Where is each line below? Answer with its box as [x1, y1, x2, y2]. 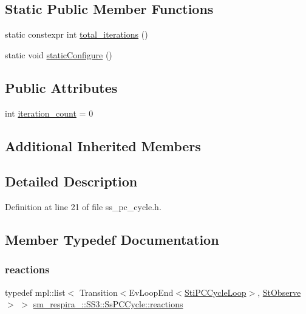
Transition [79, 285, 118, 298]
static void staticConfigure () [5, 48, 112, 61]
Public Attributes [5, 78, 118, 97]
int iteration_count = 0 [5, 106, 93, 119]
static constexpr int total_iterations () [5, 28, 148, 41]
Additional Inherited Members [5, 136, 201, 155]
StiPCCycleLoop [185, 285, 246, 298]
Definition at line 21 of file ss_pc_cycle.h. [5, 200, 161, 213]
